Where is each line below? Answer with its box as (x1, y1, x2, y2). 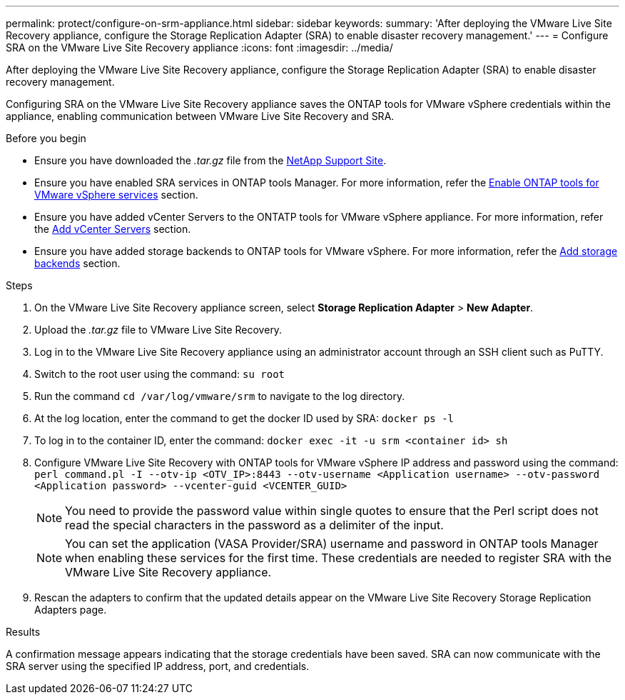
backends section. (34, 257, 121, 269)
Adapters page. (34, 604, 107, 616)
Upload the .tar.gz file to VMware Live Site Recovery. (34, 324, 283, 336)
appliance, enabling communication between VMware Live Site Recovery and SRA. (6, 110, 395, 122)
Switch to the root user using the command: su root (34, 368, 285, 380)
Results (6, 626, 41, 638)
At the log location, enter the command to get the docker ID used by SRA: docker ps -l (34, 412, 454, 424)
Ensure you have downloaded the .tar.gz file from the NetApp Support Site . (34, 154, 387, 166)
